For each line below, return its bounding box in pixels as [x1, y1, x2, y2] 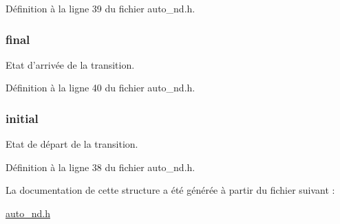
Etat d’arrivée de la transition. [6, 57, 135, 71]
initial [6, 109, 39, 126]
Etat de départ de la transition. [6, 137, 138, 151]
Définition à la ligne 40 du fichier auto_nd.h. [6, 80, 195, 95]
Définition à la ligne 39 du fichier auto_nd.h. [6, 1, 195, 15]
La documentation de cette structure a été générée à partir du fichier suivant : [6, 183, 335, 197]
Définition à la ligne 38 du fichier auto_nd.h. [6, 159, 195, 174]
